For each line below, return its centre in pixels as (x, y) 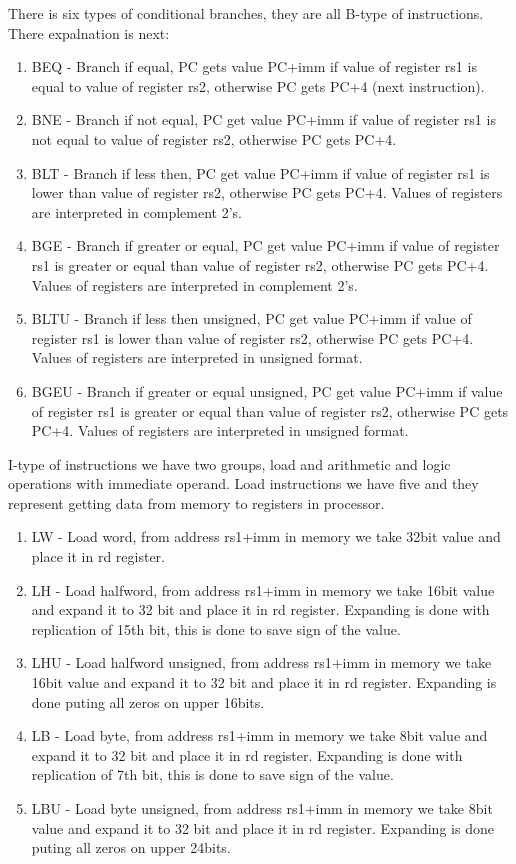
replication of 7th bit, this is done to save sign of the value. (212, 774)
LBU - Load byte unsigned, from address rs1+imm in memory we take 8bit (262, 808)
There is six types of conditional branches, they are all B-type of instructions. (246, 13)
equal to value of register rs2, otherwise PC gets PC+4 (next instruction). (258, 85)
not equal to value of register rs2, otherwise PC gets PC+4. (214, 138)
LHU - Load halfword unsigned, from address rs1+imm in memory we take (261, 662)
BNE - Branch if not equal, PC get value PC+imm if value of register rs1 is (263, 119)
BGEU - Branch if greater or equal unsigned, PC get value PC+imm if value (267, 390)
